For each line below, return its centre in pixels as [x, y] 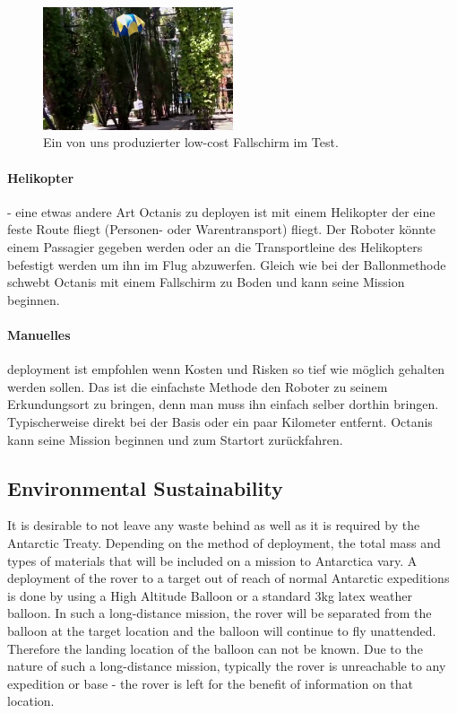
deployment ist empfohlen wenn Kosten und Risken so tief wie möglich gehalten [226, 369]
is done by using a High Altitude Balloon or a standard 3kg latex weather [210, 595]
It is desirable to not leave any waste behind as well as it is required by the [214, 525]
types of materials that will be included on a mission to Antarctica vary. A [212, 560]
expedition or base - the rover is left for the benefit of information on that [211, 683]
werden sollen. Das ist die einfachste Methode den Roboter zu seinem [198, 386]
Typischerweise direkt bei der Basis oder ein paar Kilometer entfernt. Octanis [220, 422]
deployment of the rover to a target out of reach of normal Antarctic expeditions [228, 578]
